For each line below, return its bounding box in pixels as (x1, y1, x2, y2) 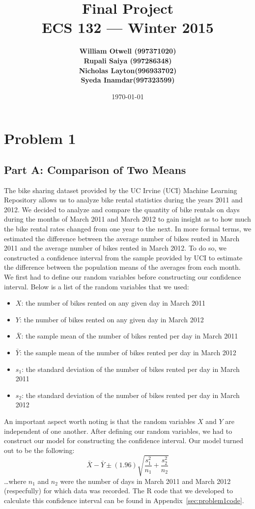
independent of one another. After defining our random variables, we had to (4, 425, 232, 436)
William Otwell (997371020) (79, 46, 176, 56)
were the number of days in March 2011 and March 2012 (60, 476, 231, 486)
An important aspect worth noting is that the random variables (4, 416, 196, 426)
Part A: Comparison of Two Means (4, 162, 186, 177)
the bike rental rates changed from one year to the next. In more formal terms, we (4, 224, 252, 234)
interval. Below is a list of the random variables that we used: (4, 281, 189, 291)
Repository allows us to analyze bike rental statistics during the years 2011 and (4, 195, 243, 205)
